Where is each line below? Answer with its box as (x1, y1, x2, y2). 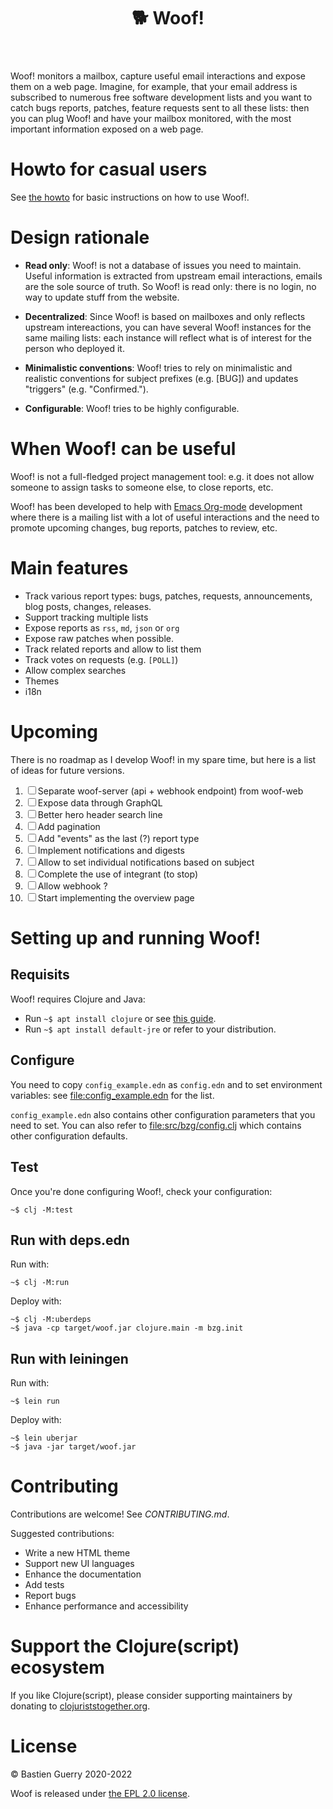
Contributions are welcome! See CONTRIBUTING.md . (10, 1508, 230, 1520)
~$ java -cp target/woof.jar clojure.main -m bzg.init (10, 1323, 244, 1334)
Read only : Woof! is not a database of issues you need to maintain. (24, 260, 302, 272)
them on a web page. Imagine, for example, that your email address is (10, 81, 298, 93)
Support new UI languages (24, 1558, 135, 1570)
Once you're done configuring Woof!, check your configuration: (10, 1185, 273, 1197)
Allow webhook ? (37, 880, 108, 892)
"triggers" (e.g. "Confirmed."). (24, 383, 149, 395)
